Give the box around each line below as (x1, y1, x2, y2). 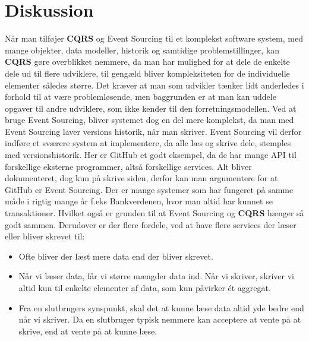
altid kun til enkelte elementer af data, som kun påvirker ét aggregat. (18, 282, 271, 293)
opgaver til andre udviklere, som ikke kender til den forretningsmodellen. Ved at (5, 102, 297, 114)
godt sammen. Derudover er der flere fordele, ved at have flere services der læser (5, 218, 297, 231)
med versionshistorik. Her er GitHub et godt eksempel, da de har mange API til (5, 149, 297, 161)
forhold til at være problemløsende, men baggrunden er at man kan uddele (5, 90, 276, 103)
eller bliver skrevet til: (5, 230, 85, 242)
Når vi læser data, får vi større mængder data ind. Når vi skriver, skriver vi (18, 270, 294, 282)
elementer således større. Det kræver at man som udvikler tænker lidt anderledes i (5, 78, 304, 91)
